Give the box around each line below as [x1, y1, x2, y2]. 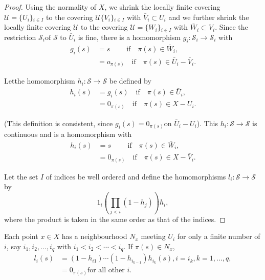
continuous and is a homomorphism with [4, 129, 132, 139]
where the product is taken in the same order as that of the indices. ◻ [4, 213, 226, 224]
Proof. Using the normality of [4, 2, 97, 12]
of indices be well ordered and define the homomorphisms [46, 171, 226, 182]
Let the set [4, 171, 38, 182]
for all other [87, 267, 125, 274]
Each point [4, 231, 38, 242]
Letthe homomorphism [4, 75, 75, 86]
